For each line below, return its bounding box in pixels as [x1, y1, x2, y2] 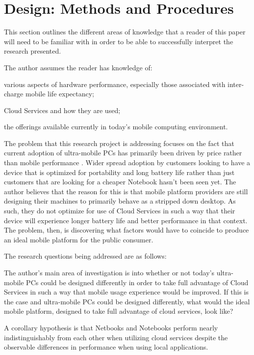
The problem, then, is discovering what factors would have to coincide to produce [4, 225, 249, 235]
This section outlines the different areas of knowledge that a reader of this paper [4, 27, 246, 37]
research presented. [4, 46, 61, 56]
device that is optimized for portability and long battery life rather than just [4, 167, 235, 177]
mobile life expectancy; [25, 89, 94, 99]
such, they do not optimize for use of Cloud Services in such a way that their [4, 206, 235, 216]
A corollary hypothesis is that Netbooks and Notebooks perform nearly [4, 322, 218, 332]
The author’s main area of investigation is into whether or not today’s [4, 267, 215, 277]
